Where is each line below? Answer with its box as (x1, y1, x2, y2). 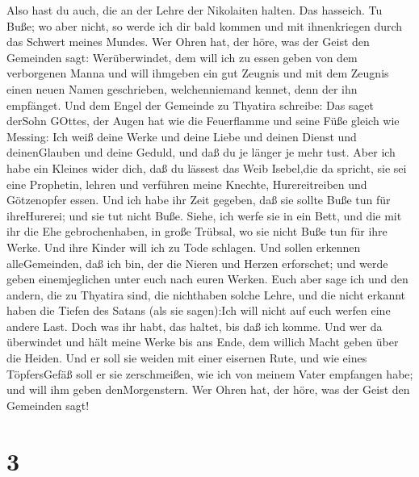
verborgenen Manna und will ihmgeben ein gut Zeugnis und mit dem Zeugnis (6, 65, 389, 82)
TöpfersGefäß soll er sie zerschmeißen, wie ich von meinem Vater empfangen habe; (6, 365, 413, 382)
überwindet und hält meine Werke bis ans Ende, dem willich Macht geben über (6, 333, 399, 350)
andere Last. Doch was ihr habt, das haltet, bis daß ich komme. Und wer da (6, 317, 383, 334)
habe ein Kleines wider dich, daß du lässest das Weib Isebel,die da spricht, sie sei (6, 159, 407, 176)
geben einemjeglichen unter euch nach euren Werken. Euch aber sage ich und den (6, 270, 409, 287)
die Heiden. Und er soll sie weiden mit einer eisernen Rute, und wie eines (6, 349, 367, 366)
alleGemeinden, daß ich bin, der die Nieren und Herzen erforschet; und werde (6, 254, 388, 271)
